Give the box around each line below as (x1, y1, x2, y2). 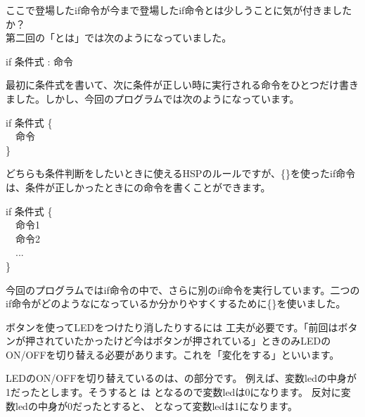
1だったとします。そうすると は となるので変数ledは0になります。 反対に (6, 385, 341, 399)
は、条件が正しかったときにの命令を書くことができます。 (6, 179, 271, 194)
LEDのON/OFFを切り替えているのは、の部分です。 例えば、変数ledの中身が (6, 371, 357, 385)
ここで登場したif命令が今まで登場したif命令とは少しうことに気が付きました (6, 3, 352, 17)
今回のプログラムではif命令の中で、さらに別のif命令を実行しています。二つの (6, 282, 360, 297)
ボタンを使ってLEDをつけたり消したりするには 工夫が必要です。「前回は (6, 319, 338, 334)
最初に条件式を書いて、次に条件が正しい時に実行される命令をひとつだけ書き (6, 77, 359, 92)
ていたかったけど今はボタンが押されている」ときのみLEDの (54, 333, 331, 348)
